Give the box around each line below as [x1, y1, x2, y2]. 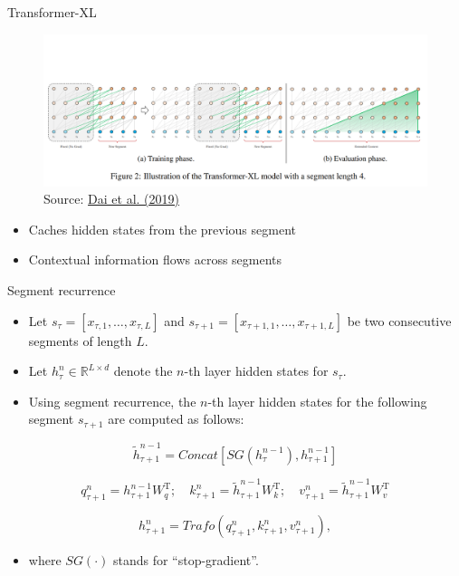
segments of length [28, 331, 132, 350]
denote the [113, 361, 173, 380]
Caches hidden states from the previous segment [28, 219, 296, 238]
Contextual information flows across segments [28, 250, 282, 269]
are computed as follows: [108, 409, 244, 428]
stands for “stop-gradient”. [112, 551, 259, 570]
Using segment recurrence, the [28, 391, 196, 410]
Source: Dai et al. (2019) [43, 189, 179, 208]
